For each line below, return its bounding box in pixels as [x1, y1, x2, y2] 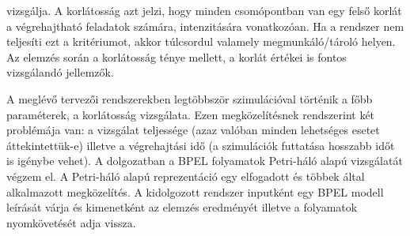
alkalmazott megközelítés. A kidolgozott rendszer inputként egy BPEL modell [6, 183, 384, 200]
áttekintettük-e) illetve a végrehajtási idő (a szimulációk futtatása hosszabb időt [6, 137, 395, 153]
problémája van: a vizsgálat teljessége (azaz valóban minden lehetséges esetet [6, 122, 380, 138]
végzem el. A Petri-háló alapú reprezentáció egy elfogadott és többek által [6, 167, 365, 184]
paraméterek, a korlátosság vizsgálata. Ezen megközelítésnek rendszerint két [6, 106, 375, 122]
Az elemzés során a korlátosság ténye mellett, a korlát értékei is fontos [6, 48, 347, 65]
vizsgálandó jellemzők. [6, 64, 114, 81]
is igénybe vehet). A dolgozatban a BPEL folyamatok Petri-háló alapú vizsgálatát [6, 152, 403, 169]
